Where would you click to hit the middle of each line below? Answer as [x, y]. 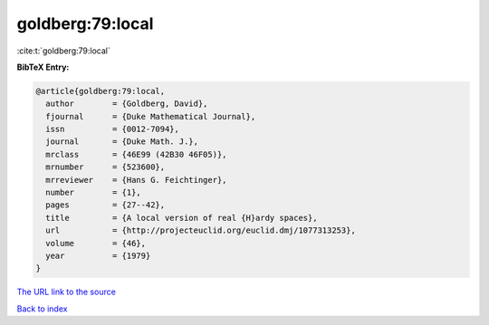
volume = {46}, [96, 243]
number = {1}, [94, 193]
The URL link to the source [67, 292]
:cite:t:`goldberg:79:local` [63, 51]
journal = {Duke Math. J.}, [122, 142]
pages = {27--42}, [105, 205]
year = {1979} [98, 256]
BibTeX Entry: [43, 67]
